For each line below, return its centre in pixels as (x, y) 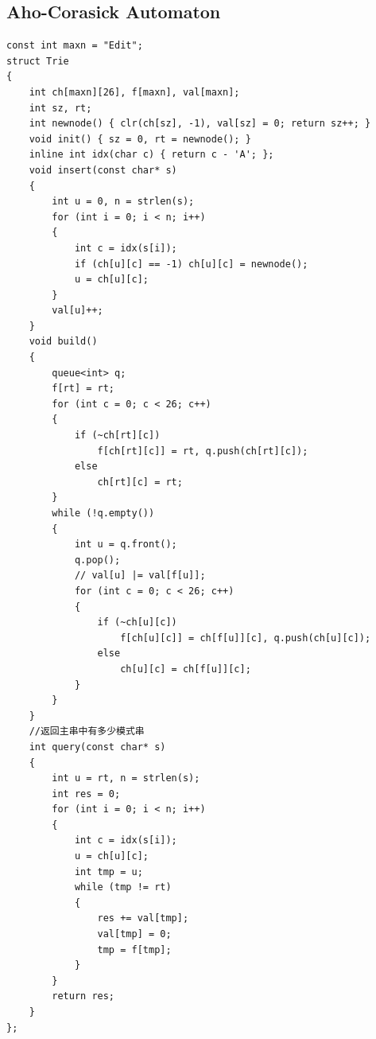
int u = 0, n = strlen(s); (123, 202)
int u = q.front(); (126, 545)
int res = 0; (86, 794)
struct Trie (38, 61)
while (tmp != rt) (123, 887)
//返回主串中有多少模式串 (87, 732)
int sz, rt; (60, 108)
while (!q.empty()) (103, 514)
